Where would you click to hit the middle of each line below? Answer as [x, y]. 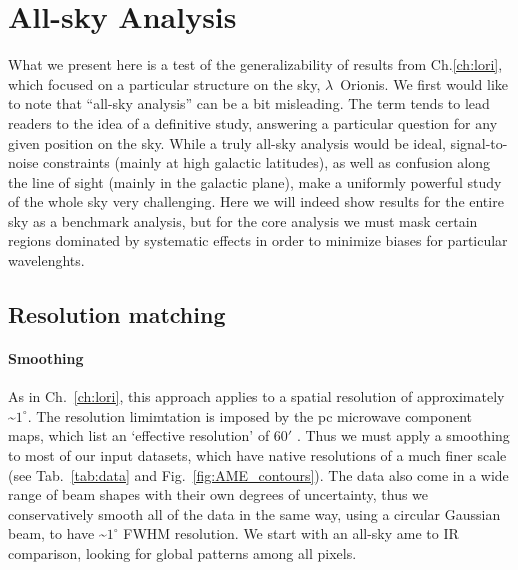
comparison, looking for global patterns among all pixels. [182, 552]
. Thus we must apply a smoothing [403, 435]
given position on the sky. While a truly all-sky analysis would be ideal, [227, 142]
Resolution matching [117, 314]
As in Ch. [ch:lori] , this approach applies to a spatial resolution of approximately [256, 396]
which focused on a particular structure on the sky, [164, 83]
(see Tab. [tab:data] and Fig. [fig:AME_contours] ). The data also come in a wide [258, 474]
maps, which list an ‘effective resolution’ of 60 [148, 435]
